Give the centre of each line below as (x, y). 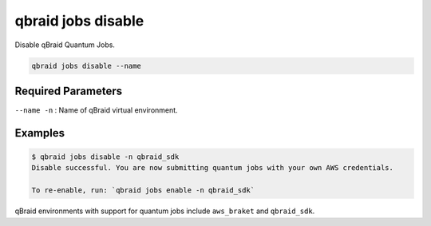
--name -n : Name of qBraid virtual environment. (97, 110)
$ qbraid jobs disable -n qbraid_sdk (105, 157)
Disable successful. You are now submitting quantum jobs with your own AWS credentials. (213, 168)
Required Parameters (69, 91)
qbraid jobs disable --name (86, 65)
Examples (40, 133)
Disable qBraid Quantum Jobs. (65, 45)
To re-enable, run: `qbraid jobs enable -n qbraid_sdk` (143, 190)
